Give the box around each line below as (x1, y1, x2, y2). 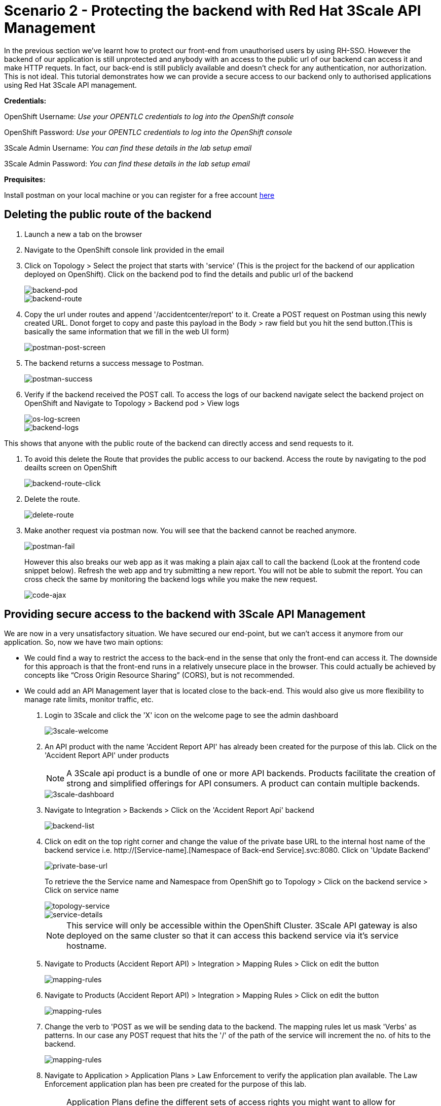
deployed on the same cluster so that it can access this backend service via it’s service (66, 930, 399, 941)
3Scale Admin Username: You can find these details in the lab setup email (4, 143, 252, 152)
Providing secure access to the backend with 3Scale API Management (4, 608, 365, 621)
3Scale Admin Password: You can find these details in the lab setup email (4, 159, 250, 168)
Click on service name (45, 886, 119, 895)
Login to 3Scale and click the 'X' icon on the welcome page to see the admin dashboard (45, 711, 338, 720)
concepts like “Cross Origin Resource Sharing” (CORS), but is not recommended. (24, 671, 295, 680)
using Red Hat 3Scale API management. (4, 80, 137, 89)
